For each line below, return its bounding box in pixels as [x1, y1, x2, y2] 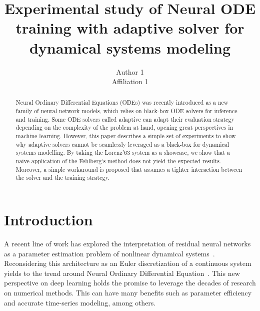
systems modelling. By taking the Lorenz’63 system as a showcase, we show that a [15, 148, 230, 157]
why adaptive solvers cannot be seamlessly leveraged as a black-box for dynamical [15, 140, 229, 148]
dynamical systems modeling [29, 37, 231, 58]
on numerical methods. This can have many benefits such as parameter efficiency [4, 287, 252, 297]
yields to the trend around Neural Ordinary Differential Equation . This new [4, 267, 240, 278]
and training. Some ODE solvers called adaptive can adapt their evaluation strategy [15, 115, 234, 123]
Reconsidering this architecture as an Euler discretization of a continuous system [4, 258, 251, 268]
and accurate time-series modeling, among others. [4, 297, 156, 307]
